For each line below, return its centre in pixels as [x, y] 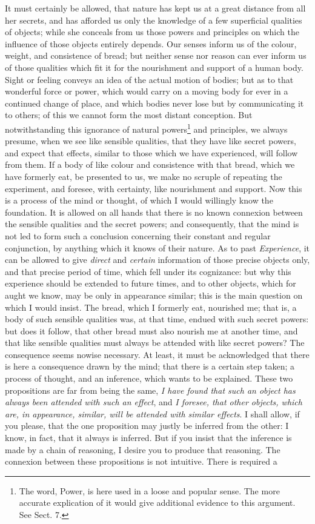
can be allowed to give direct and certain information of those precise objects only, [157, 260]
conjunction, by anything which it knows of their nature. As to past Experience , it [157, 247]
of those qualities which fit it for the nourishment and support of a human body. [154, 67]
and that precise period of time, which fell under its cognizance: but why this [148, 271]
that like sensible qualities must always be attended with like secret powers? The [155, 343]
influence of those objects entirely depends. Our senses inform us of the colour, [151, 43]
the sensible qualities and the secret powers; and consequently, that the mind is [152, 224]
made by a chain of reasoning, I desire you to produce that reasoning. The [143, 449]
